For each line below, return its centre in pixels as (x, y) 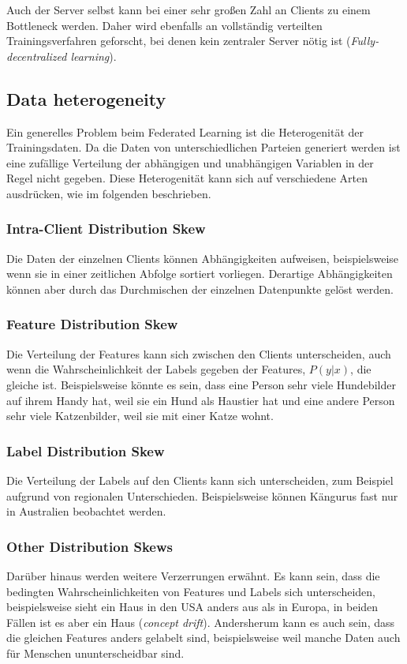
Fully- (365, 41)
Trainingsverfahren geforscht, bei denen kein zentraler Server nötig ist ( (179, 41)
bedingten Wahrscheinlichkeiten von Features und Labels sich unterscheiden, (191, 591)
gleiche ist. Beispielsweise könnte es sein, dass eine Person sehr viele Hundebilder (201, 384)
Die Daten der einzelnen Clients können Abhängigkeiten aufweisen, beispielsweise (203, 258)
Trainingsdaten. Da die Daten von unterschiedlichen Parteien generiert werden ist (203, 147)
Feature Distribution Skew (92, 324)
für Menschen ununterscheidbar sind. (95, 653)
